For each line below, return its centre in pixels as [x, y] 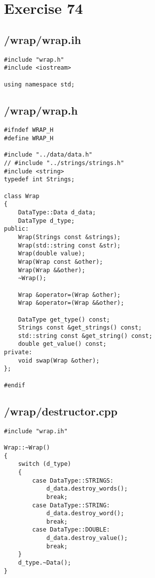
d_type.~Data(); [45, 563]
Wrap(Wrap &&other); [52, 270]
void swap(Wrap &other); [59, 360]
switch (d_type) [45, 464]
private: [18, 352]
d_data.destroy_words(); [87, 489]
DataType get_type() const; [64, 319]
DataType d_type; [46, 221]
